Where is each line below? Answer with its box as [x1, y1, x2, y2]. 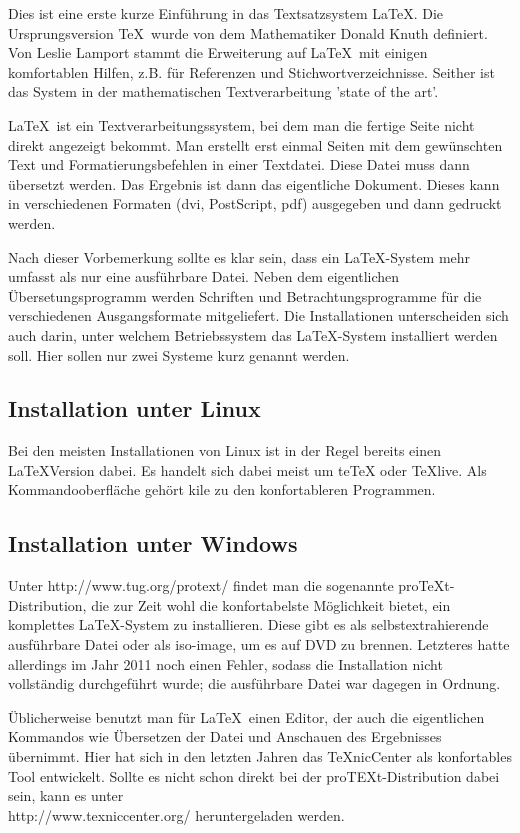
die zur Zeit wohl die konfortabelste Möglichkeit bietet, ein [91, 594, 451, 615]
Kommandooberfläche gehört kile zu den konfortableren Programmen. [8, 479, 436, 500]
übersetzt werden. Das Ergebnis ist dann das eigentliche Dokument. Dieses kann [8, 173, 500, 194]
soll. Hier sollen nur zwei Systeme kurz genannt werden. [8, 344, 350, 365]
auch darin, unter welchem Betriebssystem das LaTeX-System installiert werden [8, 324, 498, 345]
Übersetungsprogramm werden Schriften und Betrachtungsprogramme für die [8, 285, 482, 306]
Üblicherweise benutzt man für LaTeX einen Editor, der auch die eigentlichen [8, 706, 485, 727]
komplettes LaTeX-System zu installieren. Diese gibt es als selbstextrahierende [8, 614, 489, 635]
